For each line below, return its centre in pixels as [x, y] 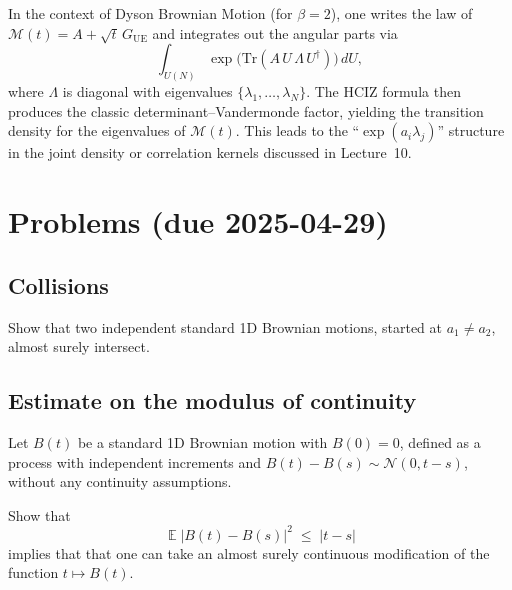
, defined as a [440, 441]
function [33, 572]
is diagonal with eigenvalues [147, 91]
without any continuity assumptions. [120, 481]
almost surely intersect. [79, 346]
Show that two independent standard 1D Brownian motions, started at [225, 326]
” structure [471, 130]
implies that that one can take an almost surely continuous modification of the [249, 552]
